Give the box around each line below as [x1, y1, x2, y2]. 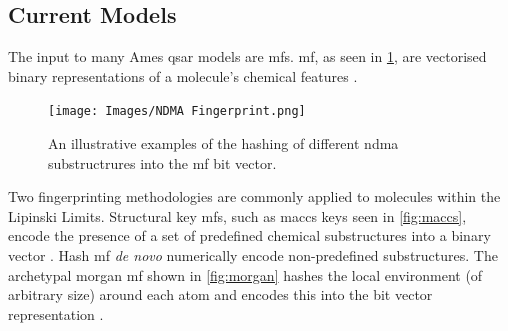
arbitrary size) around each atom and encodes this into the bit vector [8, 284, 433, 305]
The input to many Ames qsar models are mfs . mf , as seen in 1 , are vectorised [8, 46, 487, 67]
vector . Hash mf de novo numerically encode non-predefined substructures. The [8, 245, 498, 266]
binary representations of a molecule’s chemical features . [8, 65, 358, 86]
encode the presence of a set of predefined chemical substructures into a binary [8, 225, 491, 246]
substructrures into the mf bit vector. [48, 152, 277, 173]
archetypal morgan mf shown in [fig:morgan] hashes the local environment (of [8, 264, 483, 285]
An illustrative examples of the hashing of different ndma [48, 133, 399, 154]
